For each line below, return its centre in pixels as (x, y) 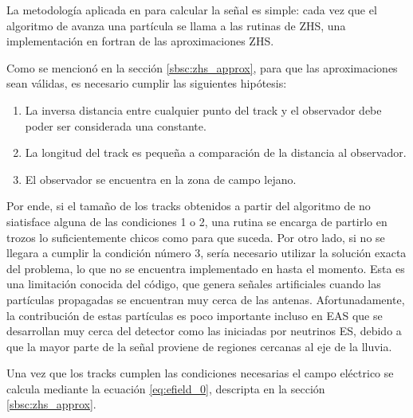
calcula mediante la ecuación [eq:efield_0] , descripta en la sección (166, 388)
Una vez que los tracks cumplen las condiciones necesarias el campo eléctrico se (200, 373)
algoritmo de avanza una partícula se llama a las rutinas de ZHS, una (176, 25)
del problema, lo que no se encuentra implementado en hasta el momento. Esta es (206, 268)
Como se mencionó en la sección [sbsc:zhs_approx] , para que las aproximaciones (202, 67)
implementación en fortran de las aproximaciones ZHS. (140, 41)
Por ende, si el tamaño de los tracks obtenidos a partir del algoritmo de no (189, 206)
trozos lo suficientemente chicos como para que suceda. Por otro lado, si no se (196, 237)
